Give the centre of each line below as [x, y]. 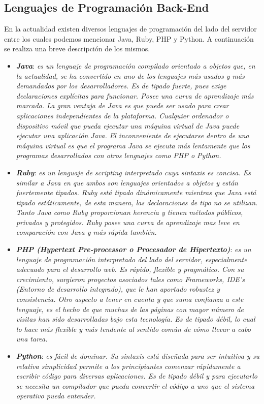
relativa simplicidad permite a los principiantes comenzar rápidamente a [128, 366]
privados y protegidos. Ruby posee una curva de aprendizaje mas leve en [128, 222]
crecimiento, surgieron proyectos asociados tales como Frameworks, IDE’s [130, 279]
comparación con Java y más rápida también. [86, 232]
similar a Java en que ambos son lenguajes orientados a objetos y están [127, 182]
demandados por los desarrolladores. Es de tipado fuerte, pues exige [121, 86]
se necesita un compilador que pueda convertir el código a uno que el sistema [135, 385]
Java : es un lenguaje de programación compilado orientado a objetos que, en [136, 65]
